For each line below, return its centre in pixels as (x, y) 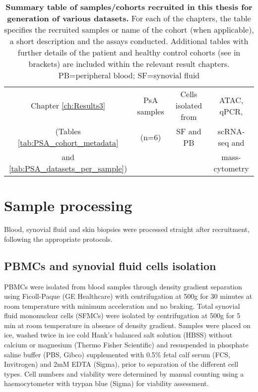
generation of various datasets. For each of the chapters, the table (129, 18)
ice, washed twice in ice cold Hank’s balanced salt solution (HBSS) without (118, 335)
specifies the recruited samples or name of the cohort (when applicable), (129, 29)
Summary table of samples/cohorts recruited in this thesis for (129, 7)
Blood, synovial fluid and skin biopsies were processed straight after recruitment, (127, 229)
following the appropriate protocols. (58, 239)
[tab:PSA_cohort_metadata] (68, 142)
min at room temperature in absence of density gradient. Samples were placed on (128, 325)
